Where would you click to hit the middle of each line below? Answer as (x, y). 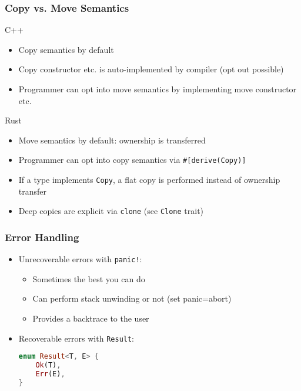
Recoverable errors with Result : (76, 338)
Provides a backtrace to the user (91, 318)
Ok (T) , (48, 365)
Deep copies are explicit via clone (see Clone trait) (111, 211)
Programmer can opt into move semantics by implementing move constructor (158, 89)
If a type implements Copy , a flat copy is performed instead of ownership (149, 180)
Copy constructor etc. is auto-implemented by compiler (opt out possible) (151, 69)
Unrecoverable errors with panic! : (80, 259)
